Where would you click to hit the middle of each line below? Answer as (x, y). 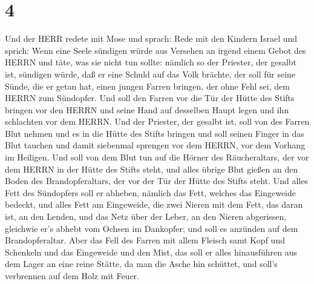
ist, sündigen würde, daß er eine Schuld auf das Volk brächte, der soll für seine (150, 74)
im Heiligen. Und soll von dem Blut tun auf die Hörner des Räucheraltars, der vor (157, 157)
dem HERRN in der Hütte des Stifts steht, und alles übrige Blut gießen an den (152, 169)
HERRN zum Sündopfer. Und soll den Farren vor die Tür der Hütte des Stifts (150, 98)
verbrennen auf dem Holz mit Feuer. (72, 276)
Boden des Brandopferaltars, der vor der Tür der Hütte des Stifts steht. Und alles (156, 181)
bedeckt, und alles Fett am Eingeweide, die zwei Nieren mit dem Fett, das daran (154, 204)
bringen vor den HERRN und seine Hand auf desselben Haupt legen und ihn (147, 109)
